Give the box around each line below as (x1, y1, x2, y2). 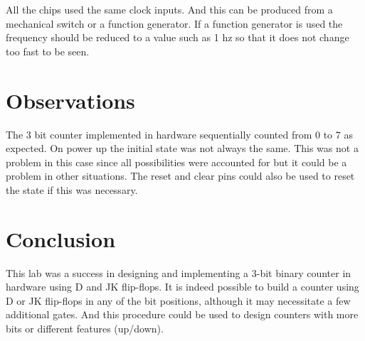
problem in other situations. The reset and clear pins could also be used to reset (6, 168, 355, 183)
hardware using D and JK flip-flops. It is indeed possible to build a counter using (6, 279, 359, 294)
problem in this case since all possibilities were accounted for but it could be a (6, 154, 347, 169)
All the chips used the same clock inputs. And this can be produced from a (6, 2, 333, 16)
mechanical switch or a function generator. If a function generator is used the (6, 16, 343, 31)
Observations (6, 85, 135, 114)
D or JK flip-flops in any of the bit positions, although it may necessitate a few (6, 293, 351, 308)
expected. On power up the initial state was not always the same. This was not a (6, 141, 359, 156)
